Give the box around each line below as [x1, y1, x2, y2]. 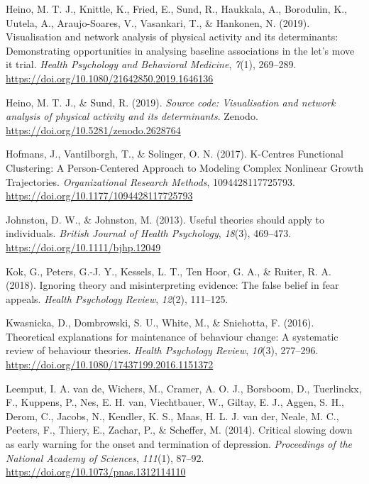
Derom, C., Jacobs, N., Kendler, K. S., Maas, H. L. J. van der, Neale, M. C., [6, 408, 339, 423]
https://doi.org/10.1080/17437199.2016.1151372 [6, 357, 214, 372]
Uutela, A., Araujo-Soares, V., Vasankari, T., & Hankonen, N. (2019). [6, 15, 310, 30]
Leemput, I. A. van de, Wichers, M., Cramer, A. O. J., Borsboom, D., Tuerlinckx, [6, 380, 362, 395]
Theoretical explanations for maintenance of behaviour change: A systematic [6, 329, 338, 343]
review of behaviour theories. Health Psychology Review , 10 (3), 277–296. [6, 343, 319, 358]
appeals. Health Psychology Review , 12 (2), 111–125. [6, 291, 228, 306]
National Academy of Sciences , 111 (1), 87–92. [6, 450, 204, 465]
